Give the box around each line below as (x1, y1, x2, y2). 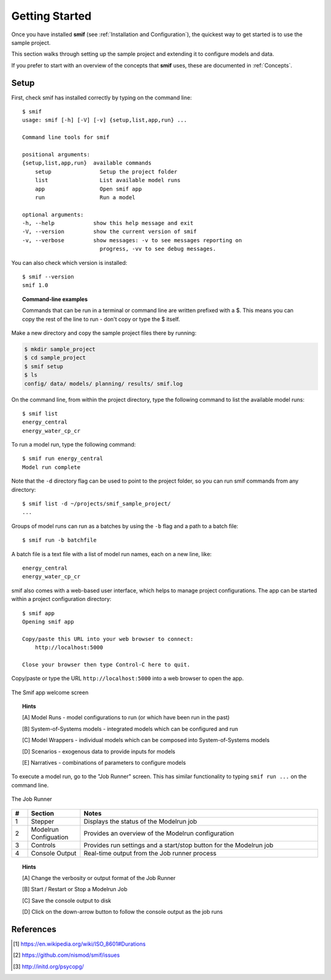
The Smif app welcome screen (11, 689, 89, 696)
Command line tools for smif (22, 134, 110, 141)
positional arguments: (22, 151, 91, 158)
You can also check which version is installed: (11, 259, 127, 266)
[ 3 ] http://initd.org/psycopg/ (13, 963, 84, 970)
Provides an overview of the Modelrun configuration (83, 829, 234, 837)
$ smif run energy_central (22, 455, 104, 462)
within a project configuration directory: (11, 595, 112, 603)
